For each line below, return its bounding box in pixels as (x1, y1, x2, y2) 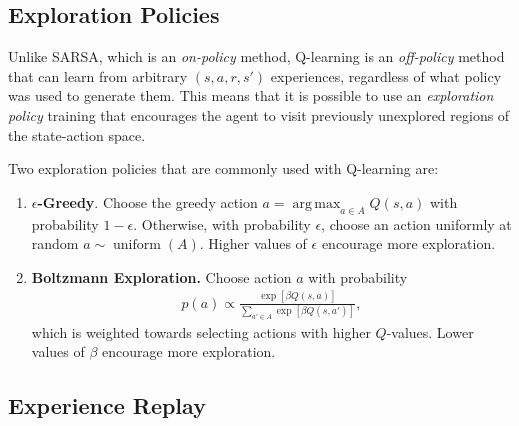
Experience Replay (8, 390, 206, 421)
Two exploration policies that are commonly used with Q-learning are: (8, 158, 439, 179)
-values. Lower (386, 321, 474, 342)
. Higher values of (199, 233, 307, 254)
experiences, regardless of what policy (270, 65, 502, 86)
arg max (292, 196, 341, 211)
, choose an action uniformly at (321, 213, 512, 234)
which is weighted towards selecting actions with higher (31, 321, 371, 342)
